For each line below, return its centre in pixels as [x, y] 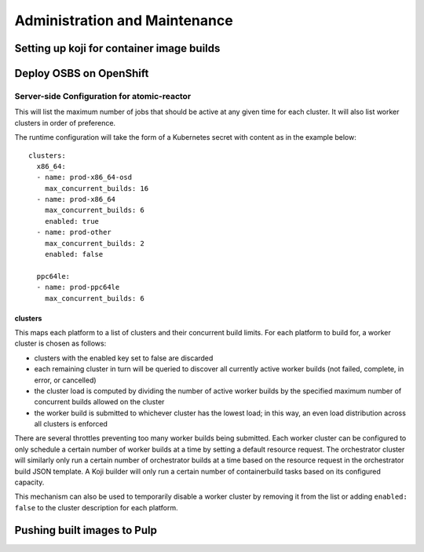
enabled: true [72, 221]
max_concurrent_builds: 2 [95, 243]
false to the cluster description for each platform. [96, 507]
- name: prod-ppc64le [78, 287]
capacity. [29, 482]
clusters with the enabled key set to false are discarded [124, 358]
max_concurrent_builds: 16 [97, 188]
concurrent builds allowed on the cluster [99, 402]
